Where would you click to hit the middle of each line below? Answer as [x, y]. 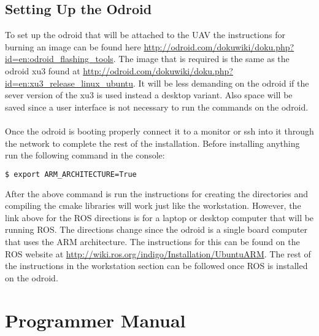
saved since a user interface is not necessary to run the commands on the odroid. [157, 107]
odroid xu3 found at [43, 70]
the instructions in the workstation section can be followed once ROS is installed [156, 266]
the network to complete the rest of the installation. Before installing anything [152, 143]
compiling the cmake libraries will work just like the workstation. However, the [153, 205]
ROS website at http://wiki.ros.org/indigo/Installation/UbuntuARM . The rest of [158, 253]
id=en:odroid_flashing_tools [59, 59]
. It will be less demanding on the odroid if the [221, 83]
